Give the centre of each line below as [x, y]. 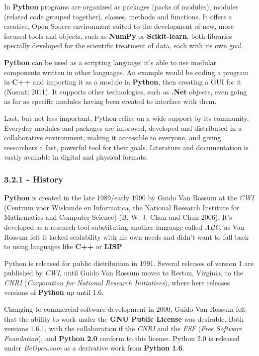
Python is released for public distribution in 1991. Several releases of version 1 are [129, 263]
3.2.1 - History [34, 179]
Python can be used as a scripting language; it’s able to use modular [110, 62]
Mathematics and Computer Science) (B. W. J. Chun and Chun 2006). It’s [118, 217]
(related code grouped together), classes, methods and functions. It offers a [118, 16]
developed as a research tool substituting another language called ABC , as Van [124, 226]
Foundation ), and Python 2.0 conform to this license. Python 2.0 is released [122, 338]
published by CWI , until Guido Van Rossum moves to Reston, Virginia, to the [124, 273]
